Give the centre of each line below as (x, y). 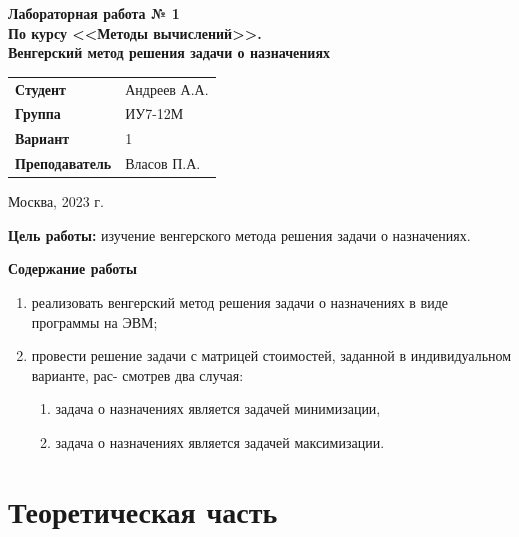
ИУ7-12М (154, 113)
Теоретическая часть (143, 510)
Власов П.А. (163, 163)
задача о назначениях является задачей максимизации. (220, 441)
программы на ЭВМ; (94, 321)
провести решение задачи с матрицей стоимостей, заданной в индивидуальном (271, 355)
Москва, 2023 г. (56, 201)
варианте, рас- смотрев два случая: (137, 374)
